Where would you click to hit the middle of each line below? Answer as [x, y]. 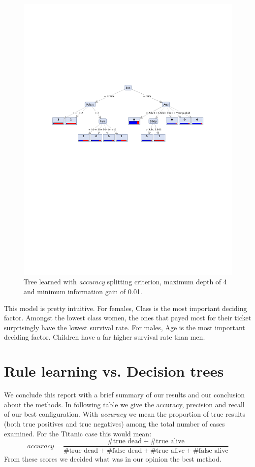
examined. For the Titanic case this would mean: [78, 433]
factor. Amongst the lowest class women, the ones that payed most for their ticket [128, 318]
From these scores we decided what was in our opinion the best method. [113, 459]
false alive [213, 451]
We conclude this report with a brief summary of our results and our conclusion [125, 395]
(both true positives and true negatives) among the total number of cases [114, 423]
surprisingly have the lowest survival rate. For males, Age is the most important [125, 327]
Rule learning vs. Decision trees [114, 371]
